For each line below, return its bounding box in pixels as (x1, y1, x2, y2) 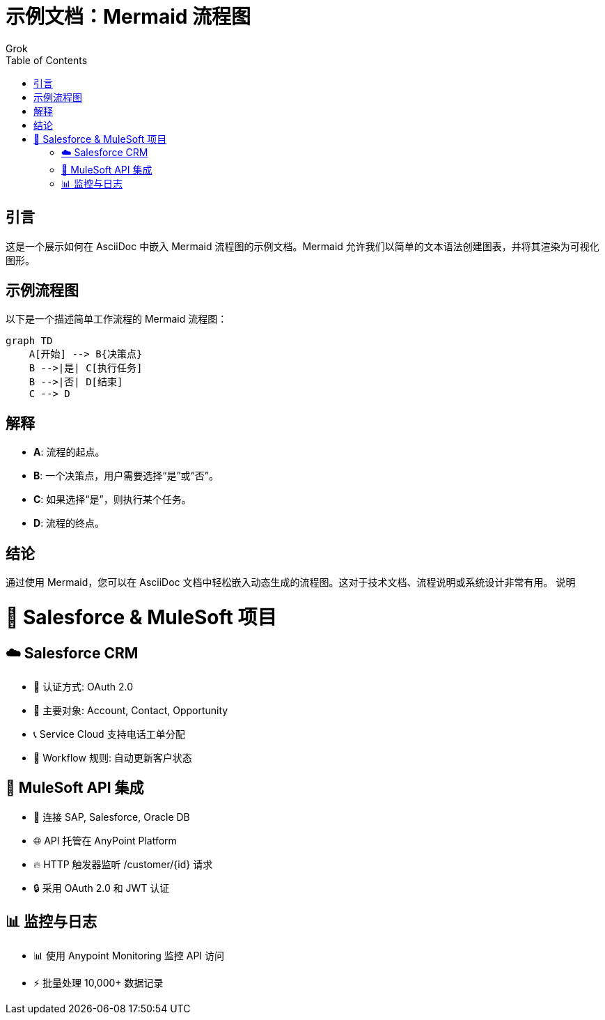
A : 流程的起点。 (33, 446, 105, 458)
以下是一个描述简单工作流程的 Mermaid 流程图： (6, 313, 228, 325)
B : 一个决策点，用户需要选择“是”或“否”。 (33, 470, 219, 482)
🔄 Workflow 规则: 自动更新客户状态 (33, 752, 192, 764)
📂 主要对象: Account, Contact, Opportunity (33, 704, 228, 717)
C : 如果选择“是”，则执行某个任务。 (33, 493, 191, 506)
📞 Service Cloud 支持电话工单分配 (33, 728, 185, 741)
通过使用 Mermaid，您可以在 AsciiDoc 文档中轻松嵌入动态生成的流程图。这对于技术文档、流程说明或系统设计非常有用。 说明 (6, 576, 576, 589)
